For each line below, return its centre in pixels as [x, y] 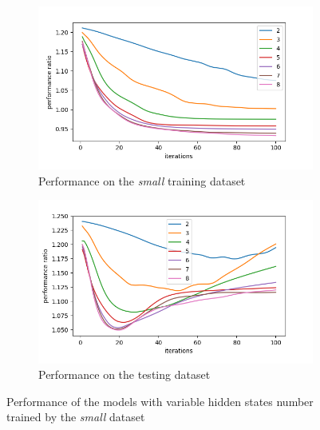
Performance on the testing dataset [124, 374]
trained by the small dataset [76, 417]
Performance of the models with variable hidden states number [160, 401]
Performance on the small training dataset [142, 180]
